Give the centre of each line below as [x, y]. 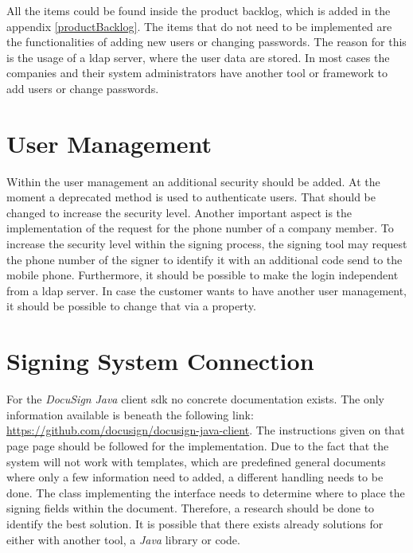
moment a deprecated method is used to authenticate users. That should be [191, 197]
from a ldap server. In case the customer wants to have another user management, [207, 290]
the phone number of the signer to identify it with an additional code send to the [205, 259]
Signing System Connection [160, 361]
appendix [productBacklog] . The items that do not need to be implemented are [199, 26]
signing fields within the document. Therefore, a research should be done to [191, 508]
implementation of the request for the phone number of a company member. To [200, 228]
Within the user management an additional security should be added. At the [193, 181]
